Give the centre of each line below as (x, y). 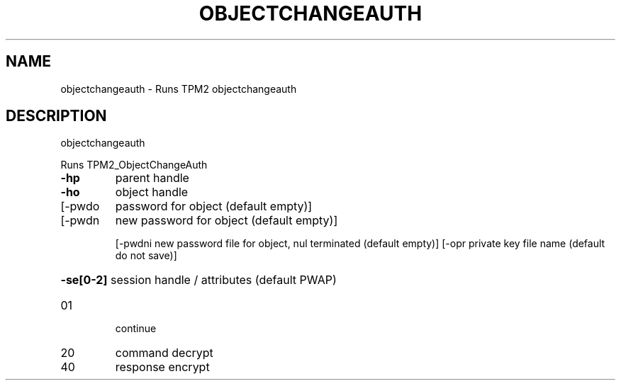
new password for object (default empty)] (226, 221)
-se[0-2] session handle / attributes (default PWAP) (198, 280)
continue (136, 329)
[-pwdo (80, 206)
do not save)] (146, 256)
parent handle (152, 178)
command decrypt (164, 353)
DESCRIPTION (56, 116)
